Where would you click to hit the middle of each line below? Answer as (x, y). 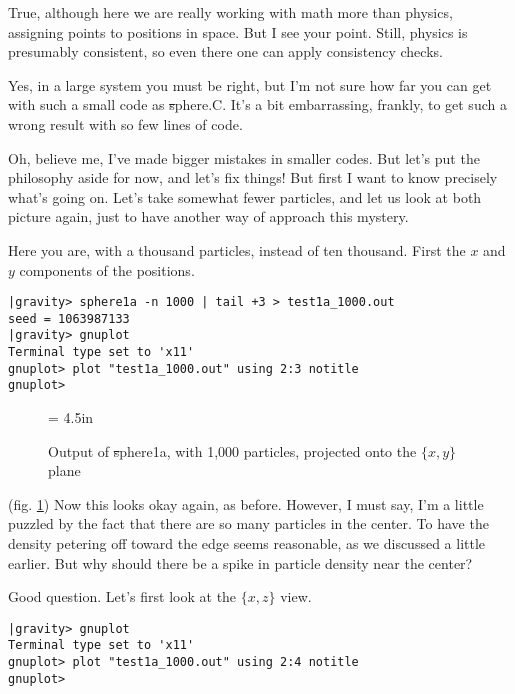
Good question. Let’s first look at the (122, 596)
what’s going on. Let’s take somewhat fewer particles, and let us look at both (245, 196)
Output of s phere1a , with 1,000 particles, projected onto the (232, 450)
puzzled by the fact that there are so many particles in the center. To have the (248, 523)
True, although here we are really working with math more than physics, (230, 12)
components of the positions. (107, 269)
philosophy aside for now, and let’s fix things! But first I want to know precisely (253, 177)
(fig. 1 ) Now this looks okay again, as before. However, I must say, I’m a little (246, 503)
